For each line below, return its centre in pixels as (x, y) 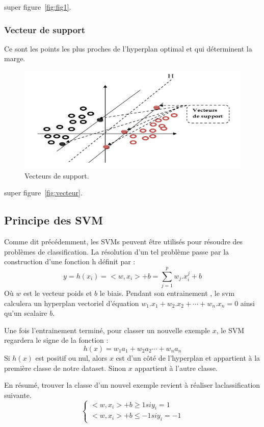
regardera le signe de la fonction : (56, 340)
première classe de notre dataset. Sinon (65, 368)
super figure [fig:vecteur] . (43, 193)
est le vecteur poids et (58, 293)
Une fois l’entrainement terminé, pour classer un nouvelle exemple (107, 330)
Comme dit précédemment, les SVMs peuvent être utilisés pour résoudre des (124, 242)
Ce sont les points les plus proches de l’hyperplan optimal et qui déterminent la (128, 48)
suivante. (18, 395)
